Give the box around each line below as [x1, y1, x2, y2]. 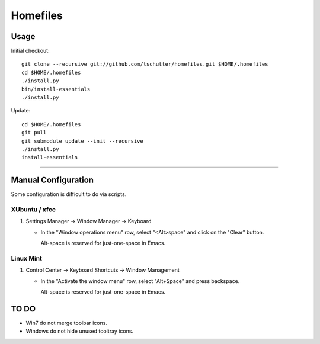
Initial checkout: [11, 47, 50, 54]
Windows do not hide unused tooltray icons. [25, 327, 133, 335]
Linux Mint [11, 254, 43, 262]
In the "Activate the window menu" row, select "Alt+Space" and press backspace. [40, 277, 240, 284]
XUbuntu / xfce [11, 205, 56, 214]
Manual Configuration [11, 175, 94, 185]
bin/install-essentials [21, 86, 91, 92]
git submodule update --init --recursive [21, 137, 143, 144]
